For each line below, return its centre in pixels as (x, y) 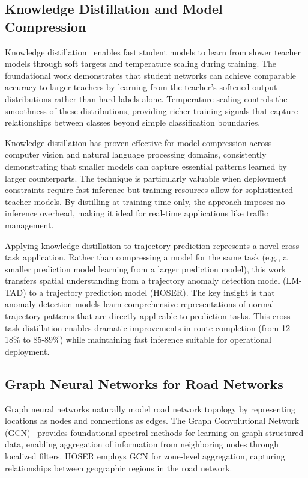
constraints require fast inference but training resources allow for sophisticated (149, 190)
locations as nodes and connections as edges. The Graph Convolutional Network (152, 421)
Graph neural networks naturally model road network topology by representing (150, 409)
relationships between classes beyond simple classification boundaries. (133, 122)
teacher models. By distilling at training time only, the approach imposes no (145, 201)
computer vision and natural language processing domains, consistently (136, 154)
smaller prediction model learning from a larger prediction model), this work (146, 268)
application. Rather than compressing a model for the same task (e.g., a (155, 257)
